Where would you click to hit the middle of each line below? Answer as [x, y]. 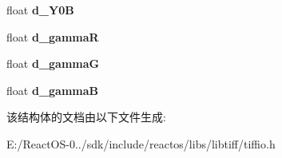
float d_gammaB [52, 90]
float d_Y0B [40, 10]
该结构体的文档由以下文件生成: [86, 117]
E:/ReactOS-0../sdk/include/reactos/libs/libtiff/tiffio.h [141, 143]
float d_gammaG [53, 63]
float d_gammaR [53, 36]
